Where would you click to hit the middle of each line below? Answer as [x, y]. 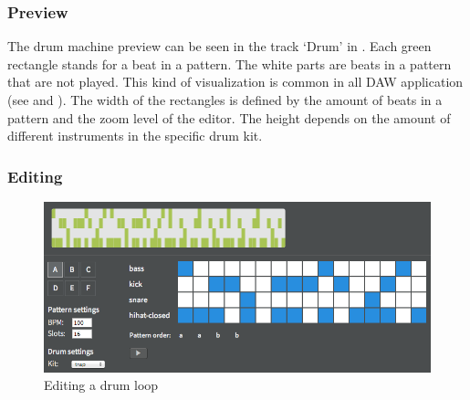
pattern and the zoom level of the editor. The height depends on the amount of [229, 117]
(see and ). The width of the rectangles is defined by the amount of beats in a [225, 100]
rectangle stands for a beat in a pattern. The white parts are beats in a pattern [230, 63]
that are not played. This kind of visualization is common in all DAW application [235, 82]
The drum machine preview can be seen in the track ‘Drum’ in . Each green [219, 46]
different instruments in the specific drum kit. [135, 136]
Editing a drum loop [101, 385]
